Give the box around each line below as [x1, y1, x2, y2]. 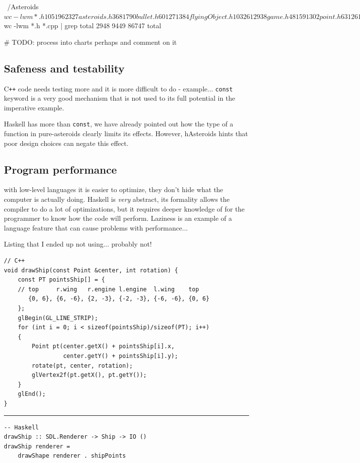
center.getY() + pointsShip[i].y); [63, 352, 178, 359]
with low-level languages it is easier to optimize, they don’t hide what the [4, 184, 223, 195]
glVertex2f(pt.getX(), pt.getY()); [32, 372, 147, 379]
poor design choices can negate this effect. [4, 138, 129, 148]
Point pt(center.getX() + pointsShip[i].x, [32, 343, 175, 350]
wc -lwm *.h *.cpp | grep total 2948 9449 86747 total [4, 20, 162, 31]
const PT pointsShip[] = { [18, 276, 105, 284]
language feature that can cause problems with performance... [4, 222, 188, 232]
